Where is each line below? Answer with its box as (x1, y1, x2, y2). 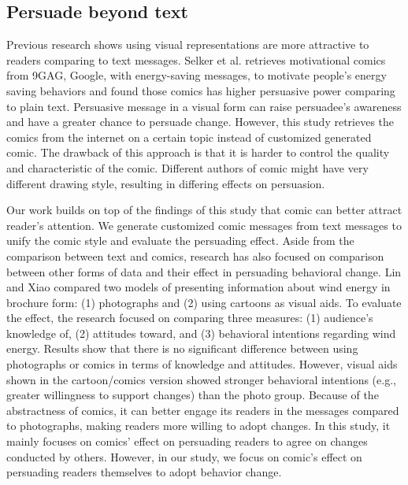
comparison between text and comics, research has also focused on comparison (6, 247, 384, 264)
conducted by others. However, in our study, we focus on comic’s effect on (6, 448, 362, 465)
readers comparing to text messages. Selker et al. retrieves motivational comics (6, 51, 386, 68)
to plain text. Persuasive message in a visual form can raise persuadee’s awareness (6, 98, 402, 114)
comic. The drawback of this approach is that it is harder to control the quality (6, 144, 390, 161)
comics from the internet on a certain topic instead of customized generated (6, 128, 372, 145)
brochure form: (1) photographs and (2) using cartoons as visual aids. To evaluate (6, 294, 402, 310)
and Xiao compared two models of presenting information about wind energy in (6, 279, 391, 295)
